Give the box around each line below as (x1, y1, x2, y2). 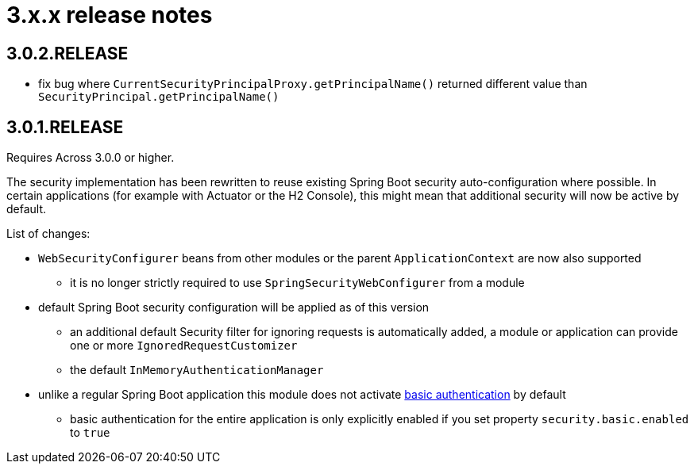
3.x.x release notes (6, 2, 213, 29)
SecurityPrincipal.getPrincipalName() (38, 90, 280, 104)
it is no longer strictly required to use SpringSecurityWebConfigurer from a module (70, 276, 525, 290)
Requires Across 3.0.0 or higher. (6, 151, 175, 165)
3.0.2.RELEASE (6, 43, 129, 63)
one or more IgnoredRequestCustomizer (70, 338, 298, 353)
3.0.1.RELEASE (6, 117, 124, 137)
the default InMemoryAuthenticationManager (70, 363, 324, 377)
